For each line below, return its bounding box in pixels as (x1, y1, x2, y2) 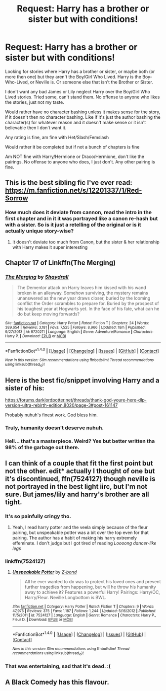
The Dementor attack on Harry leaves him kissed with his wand (17, 285, 147, 291)
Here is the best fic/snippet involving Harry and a (5, 376, 160, 384)
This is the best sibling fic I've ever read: (5, 178, 132, 187)
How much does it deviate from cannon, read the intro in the (5, 209, 152, 216)
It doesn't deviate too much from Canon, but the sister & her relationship (12, 239, 160, 245)
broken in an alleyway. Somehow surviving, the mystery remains (17, 290, 148, 296)
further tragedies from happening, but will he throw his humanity (24, 584, 157, 590)
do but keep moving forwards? (17, 311, 80, 317)
